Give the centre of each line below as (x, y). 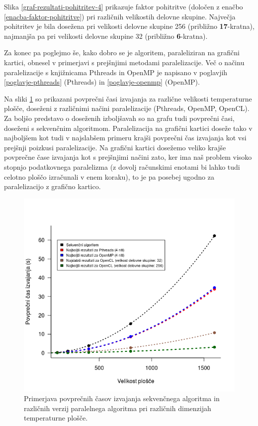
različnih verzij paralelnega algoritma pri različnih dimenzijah (118, 408)
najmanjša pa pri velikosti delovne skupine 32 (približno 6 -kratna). (106, 36)
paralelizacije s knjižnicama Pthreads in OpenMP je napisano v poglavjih (116, 72)
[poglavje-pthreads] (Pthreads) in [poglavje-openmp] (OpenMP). (102, 82)
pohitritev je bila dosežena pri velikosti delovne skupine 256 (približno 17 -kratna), (129, 26)
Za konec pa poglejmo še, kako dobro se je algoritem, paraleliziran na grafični (122, 53)
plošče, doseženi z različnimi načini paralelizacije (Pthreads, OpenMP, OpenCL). (127, 108)
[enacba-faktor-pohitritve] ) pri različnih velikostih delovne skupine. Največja (120, 16)
